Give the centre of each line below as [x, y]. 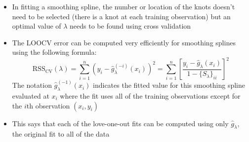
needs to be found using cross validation [130, 26]
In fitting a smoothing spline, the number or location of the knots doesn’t [124, 6]
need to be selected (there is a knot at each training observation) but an [121, 16]
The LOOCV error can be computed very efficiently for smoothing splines [124, 42]
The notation [32, 85]
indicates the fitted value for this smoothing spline [169, 85]
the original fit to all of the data [61, 134]
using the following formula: [54, 52]
